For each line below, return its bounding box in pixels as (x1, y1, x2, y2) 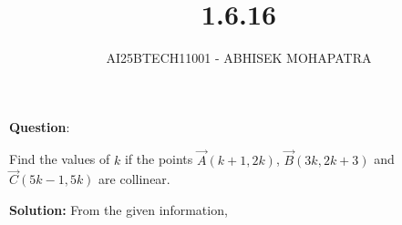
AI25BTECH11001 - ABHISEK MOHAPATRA (106, 48, 372, 67)
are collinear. (98, 169, 170, 189)
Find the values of (9, 149, 110, 169)
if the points (124, 149, 193, 169)
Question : (9, 117, 70, 136)
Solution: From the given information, (9, 199, 228, 219)
